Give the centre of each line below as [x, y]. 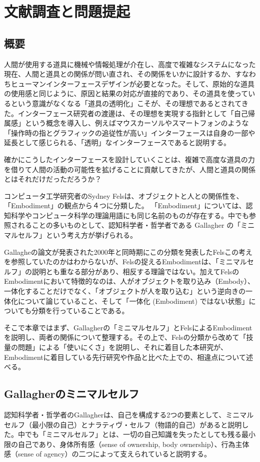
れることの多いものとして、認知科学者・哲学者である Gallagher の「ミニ [136, 225]
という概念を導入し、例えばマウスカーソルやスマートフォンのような [137, 123]
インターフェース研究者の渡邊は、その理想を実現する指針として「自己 [133, 113]
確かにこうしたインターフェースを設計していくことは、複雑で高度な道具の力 [129, 159]
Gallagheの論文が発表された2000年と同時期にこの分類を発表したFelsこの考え [128, 252]
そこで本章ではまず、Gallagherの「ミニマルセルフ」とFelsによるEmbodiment [128, 327]
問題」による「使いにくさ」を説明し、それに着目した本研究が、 [123, 347]
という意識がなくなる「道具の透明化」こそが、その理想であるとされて [126, 103]
